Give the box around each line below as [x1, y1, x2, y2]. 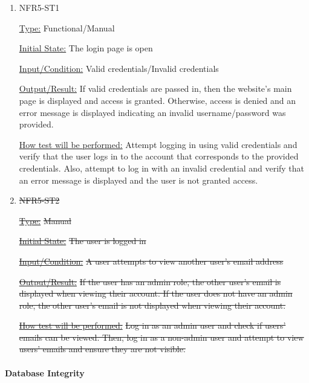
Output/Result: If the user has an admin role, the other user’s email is [19, 275, 281, 288]
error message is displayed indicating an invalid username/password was [19, 106, 286, 118]
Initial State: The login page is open [19, 42, 153, 54]
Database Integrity [5, 366, 85, 379]
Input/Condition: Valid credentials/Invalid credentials [19, 62, 219, 74]
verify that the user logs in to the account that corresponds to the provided [19, 150, 299, 163]
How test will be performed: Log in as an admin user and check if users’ [19, 319, 286, 332]
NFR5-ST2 [19, 194, 60, 207]
